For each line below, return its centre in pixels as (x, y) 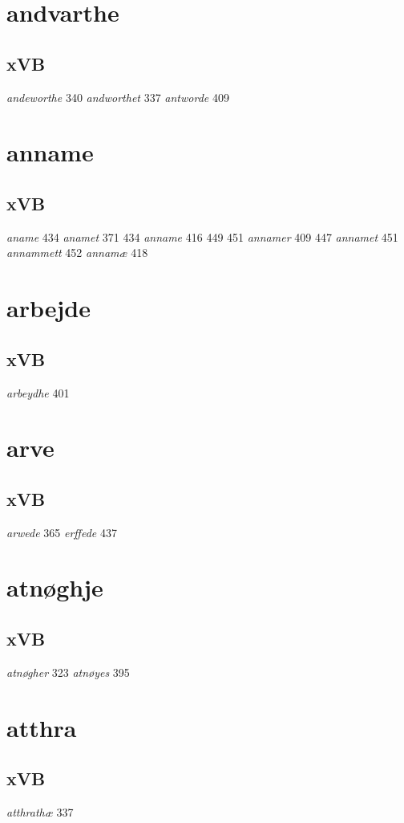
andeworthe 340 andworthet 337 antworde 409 (118, 97)
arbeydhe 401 (38, 392)
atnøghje (55, 587)
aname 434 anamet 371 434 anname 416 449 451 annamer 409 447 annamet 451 (202, 236)
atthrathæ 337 (40, 812)
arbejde (48, 308)
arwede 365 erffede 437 (62, 532)
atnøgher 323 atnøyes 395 (68, 672)
